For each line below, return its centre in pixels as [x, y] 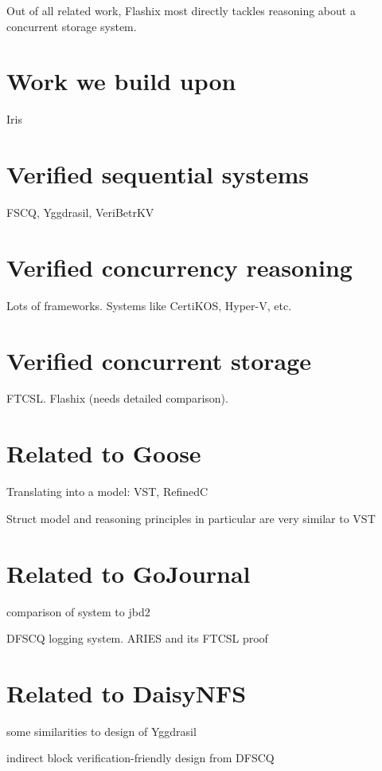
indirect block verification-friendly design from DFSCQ [140, 758]
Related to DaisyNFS [127, 692]
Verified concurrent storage [159, 360]
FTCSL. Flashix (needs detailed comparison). [117, 398]
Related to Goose [104, 453]
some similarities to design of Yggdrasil [101, 731]
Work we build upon [121, 81]
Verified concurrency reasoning [179, 267]
